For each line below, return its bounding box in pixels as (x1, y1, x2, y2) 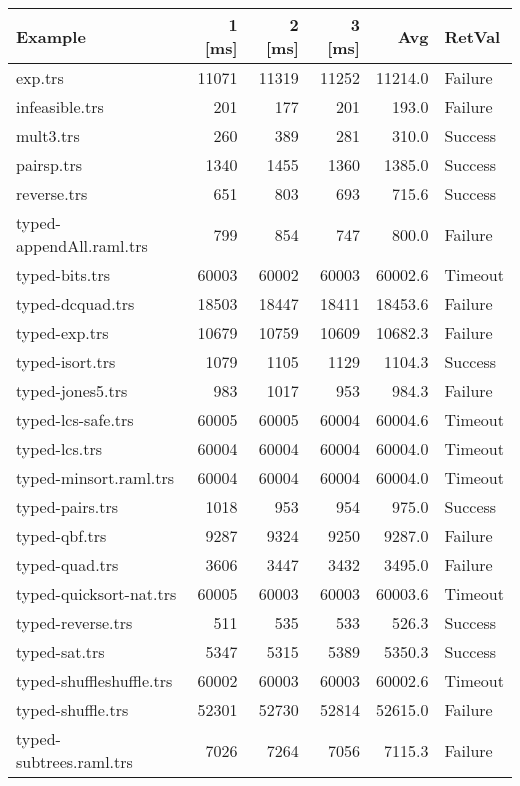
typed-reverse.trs (16, 611, 133, 634)
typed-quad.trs (16, 553, 119, 576)
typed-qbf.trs (16, 524, 107, 547)
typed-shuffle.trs (16, 698, 129, 721)
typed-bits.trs (16, 263, 111, 286)
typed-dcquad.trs (16, 292, 135, 315)
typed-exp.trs (16, 321, 109, 344)
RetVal (444, 24, 501, 48)
